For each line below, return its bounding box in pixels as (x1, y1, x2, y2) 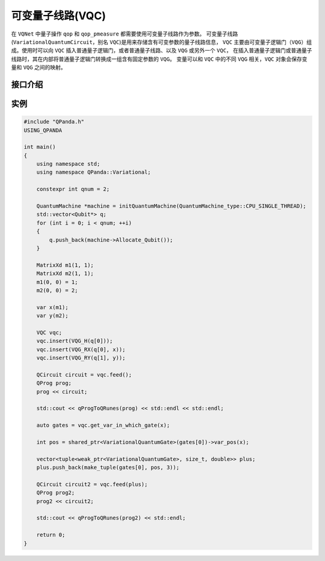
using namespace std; (36, 160, 101, 168)
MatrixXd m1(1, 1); (36, 262, 94, 268)
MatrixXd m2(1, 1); (36, 270, 94, 277)
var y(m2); (36, 312, 69, 319)
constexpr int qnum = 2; (36, 186, 110, 193)
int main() (23, 143, 56, 151)
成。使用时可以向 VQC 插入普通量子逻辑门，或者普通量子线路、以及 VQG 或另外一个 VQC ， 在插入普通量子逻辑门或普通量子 (11, 47, 312, 54)
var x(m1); (36, 304, 69, 310)
